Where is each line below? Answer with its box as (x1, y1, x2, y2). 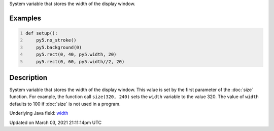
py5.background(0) (36, 45, 82, 50)
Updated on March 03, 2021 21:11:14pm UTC (9, 119, 102, 125)
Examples (9, 14, 42, 22)
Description (9, 73, 48, 82)
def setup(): (25, 30, 58, 36)
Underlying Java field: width (9, 110, 68, 116)
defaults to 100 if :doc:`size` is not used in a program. (9, 101, 121, 107)
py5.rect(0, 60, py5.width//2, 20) (36, 59, 125, 64)
